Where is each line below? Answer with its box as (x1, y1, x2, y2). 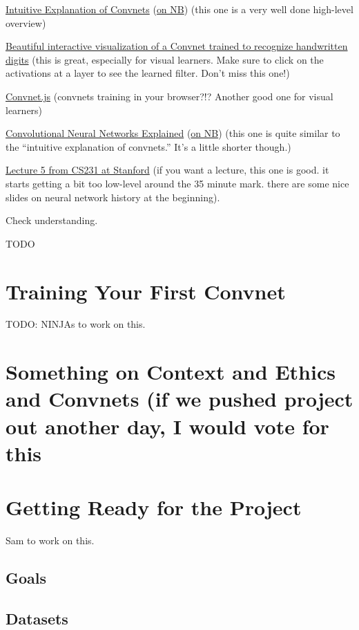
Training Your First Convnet (6, 277, 286, 305)
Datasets (6, 607, 68, 629)
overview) (6, 15, 46, 30)
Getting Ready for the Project (6, 493, 302, 521)
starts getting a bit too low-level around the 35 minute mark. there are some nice (6, 176, 349, 190)
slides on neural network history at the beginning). (6, 189, 220, 204)
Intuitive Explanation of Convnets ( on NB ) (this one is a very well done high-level (6, 2, 353, 16)
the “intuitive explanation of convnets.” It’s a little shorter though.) (6, 139, 291, 154)
